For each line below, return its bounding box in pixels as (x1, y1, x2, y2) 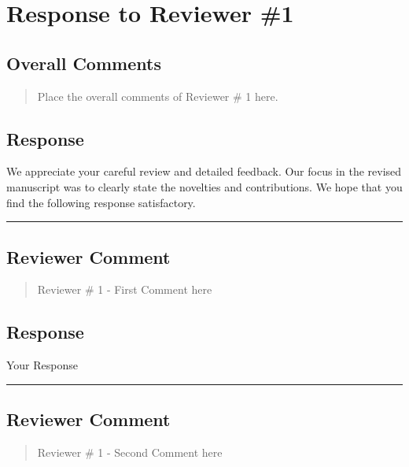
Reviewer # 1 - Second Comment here (37, 443, 223, 460)
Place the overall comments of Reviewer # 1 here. (37, 87, 278, 104)
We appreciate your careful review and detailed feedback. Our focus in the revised (6, 163, 402, 180)
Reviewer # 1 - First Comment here (37, 281, 212, 298)
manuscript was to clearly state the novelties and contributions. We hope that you (6, 178, 403, 195)
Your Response (6, 357, 78, 373)
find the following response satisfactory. (6, 194, 196, 210)
